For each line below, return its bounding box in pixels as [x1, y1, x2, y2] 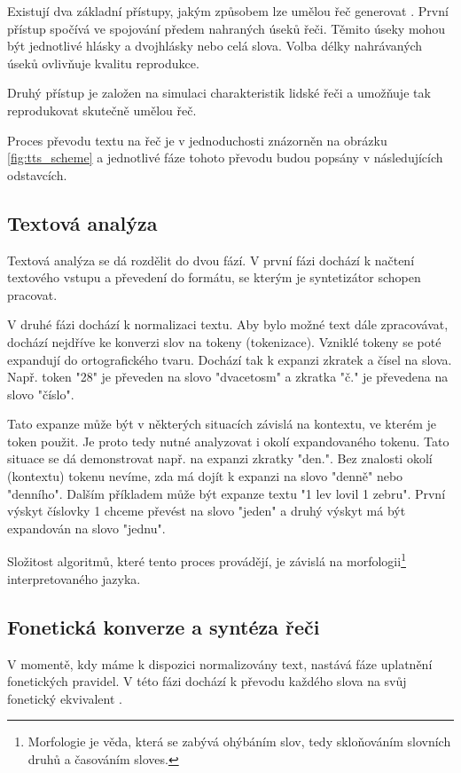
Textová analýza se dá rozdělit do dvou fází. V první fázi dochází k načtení [7, 250, 415, 269]
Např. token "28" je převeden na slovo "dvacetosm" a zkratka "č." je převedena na [7, 367, 449, 386]
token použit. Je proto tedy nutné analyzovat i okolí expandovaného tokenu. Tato [7, 431, 449, 450]
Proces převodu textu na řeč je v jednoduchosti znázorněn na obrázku [7, 130, 387, 149]
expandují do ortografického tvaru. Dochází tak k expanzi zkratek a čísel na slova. [7, 350, 452, 368]
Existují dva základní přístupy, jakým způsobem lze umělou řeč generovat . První [7, 2, 449, 20]
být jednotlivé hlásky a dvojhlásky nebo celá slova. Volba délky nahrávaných [7, 36, 423, 55]
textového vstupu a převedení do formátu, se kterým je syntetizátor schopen [7, 268, 421, 287]
